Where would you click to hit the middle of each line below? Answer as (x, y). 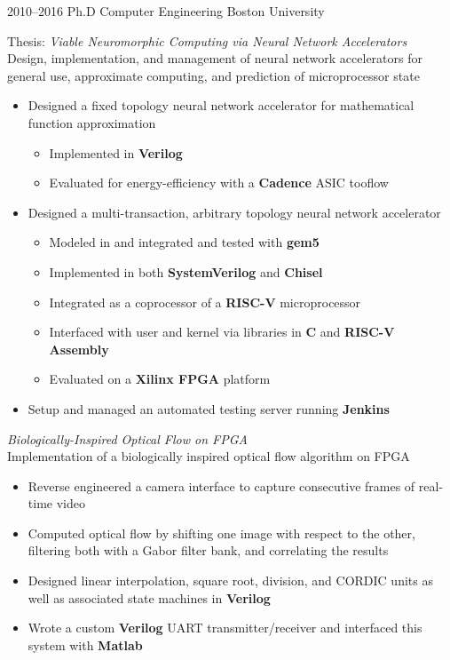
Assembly (79, 349)
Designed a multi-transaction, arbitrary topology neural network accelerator (234, 212)
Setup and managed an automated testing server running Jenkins (209, 408)
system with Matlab (85, 644)
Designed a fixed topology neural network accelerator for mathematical (221, 105)
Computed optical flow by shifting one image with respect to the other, (221, 533)
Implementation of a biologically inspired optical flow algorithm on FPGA (209, 456)
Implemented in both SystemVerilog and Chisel (186, 271)
